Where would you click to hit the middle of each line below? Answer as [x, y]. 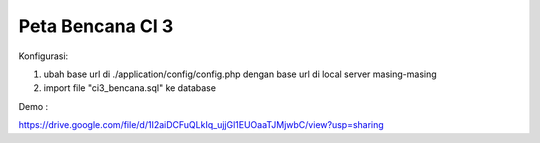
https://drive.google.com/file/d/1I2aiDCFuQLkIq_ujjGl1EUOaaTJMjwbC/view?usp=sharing [201, 125]
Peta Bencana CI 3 [96, 26]
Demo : [33, 106]
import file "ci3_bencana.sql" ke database [130, 88]
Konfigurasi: [43, 56]
